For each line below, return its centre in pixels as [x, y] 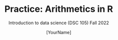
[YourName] [59, 32]
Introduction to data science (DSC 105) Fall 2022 [59, 23]
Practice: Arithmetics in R [59, 9]
